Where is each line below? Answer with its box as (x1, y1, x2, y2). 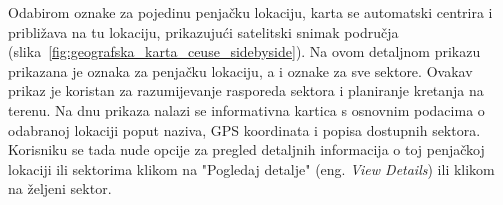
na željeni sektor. (8, 178, 112, 199)
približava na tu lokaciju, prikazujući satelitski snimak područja (8, 21, 399, 42)
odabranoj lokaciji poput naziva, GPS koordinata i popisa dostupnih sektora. (8, 119, 481, 140)
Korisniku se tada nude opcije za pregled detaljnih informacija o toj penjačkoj (8, 139, 485, 160)
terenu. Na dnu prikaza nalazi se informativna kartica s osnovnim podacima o (8, 99, 485, 120)
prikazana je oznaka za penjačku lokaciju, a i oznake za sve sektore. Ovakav (8, 60, 473, 81)
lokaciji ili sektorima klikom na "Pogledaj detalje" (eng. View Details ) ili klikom (8, 158, 495, 179)
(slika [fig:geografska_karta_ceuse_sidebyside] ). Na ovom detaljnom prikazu (8, 41, 481, 62)
